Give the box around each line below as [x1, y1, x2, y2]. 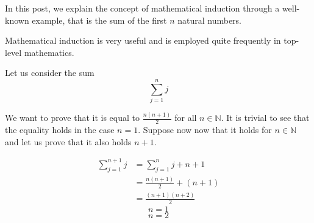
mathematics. [24, 46, 74, 58]
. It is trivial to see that [221, 111, 310, 124]
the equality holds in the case [5, 123, 115, 136]
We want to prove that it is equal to [5, 111, 140, 124]
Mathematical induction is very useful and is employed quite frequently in [5, 34, 281, 47]
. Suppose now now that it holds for [138, 123, 272, 136]
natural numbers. [177, 13, 242, 26]
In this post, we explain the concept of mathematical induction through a [5, 2, 280, 14]
